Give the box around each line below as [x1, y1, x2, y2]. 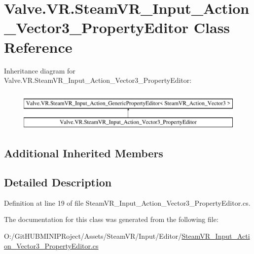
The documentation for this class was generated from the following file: [4, 214, 218, 224]
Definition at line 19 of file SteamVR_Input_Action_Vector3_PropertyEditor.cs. [4, 197, 251, 208]
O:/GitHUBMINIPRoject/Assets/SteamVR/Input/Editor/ [4, 231, 182, 241]
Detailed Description [4, 175, 112, 190]
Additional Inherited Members [4, 145, 163, 161]
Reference [4, 36, 73, 57]
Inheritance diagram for [4, 65, 75, 75]
